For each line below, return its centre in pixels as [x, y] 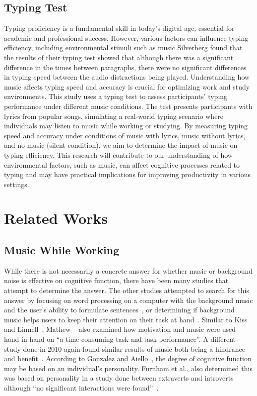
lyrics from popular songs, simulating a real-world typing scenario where [114, 116]
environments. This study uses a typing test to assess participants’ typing [116, 96]
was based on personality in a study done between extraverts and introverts [119, 378]
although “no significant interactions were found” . [81, 388]
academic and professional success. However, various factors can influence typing [126, 38]
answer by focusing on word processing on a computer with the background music [128, 300]
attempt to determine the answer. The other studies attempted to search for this [127, 290]
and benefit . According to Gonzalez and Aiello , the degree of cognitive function [128, 358]
